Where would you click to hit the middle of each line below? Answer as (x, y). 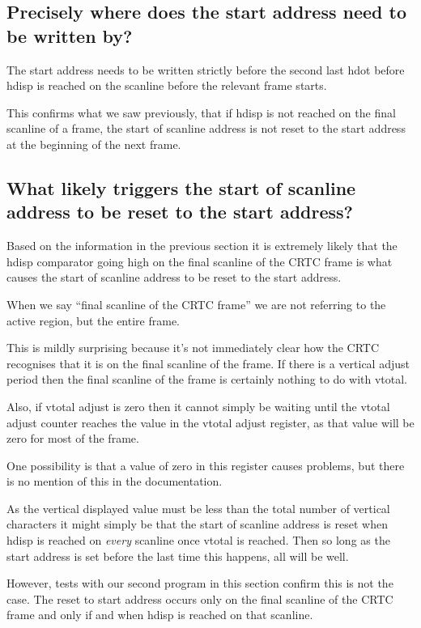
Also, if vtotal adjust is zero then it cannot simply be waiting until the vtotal (198, 406)
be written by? (70, 35)
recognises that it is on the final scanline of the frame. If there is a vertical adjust (208, 363)
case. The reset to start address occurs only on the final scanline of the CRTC (200, 598)
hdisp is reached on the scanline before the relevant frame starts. (167, 85)
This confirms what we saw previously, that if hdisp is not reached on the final (201, 112)
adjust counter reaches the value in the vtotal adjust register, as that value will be (210, 422)
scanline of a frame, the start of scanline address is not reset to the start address (206, 128)
